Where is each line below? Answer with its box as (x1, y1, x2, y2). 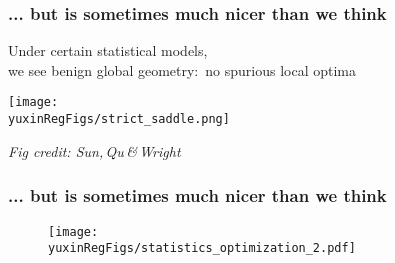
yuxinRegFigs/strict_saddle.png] (8, 112, 230, 127)
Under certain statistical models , (8, 40, 208, 61)
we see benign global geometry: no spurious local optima (8, 59, 356, 80)
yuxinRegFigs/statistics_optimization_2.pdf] (48, 241, 356, 256)
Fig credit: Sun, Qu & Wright (8, 140, 181, 161)
